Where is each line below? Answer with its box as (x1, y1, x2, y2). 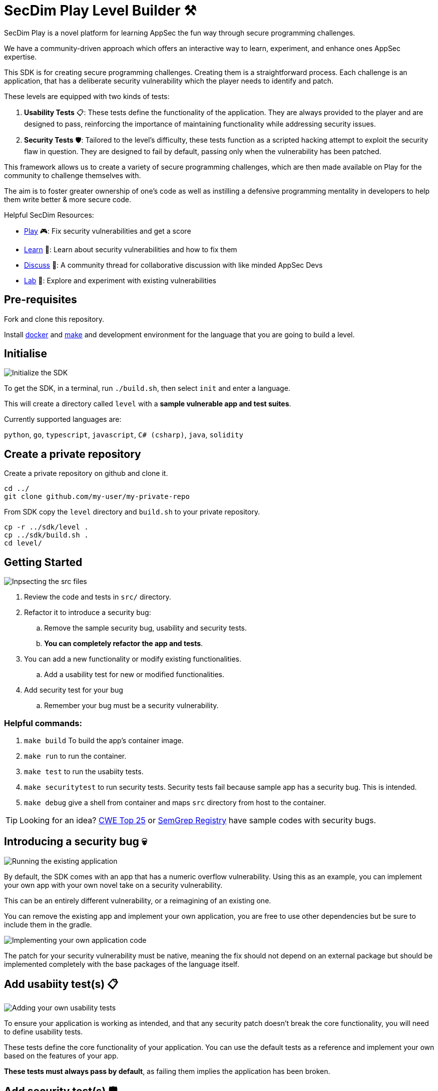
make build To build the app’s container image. (24, 736, 184, 745)
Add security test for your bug (24, 686, 123, 695)
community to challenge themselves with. (4, 171, 141, 180)
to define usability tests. (4, 1027, 83, 1036)
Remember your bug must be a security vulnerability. (44, 701, 219, 710)
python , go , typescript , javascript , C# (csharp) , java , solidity (4, 430, 243, 439)
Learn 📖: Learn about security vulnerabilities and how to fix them (24, 245, 237, 254)
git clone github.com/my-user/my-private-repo (4, 492, 190, 501)
